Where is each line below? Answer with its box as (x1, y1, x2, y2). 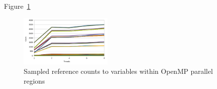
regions (24, 75, 45, 86)
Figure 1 (4, 1, 31, 11)
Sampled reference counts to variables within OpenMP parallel (24, 66, 213, 76)
